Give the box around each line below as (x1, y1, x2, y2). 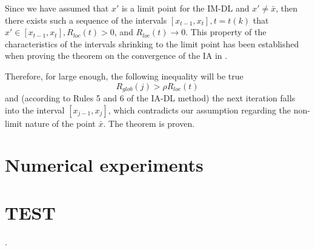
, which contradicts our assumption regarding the (108, 103, 291, 116)
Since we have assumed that (5, 2, 109, 14)
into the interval (5, 103, 65, 116)
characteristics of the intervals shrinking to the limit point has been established (5, 37, 299, 50)
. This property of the (185, 25, 267, 38)
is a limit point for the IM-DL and (121, 2, 250, 14)
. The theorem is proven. (103, 117, 195, 129)
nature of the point (25, 117, 96, 129)
